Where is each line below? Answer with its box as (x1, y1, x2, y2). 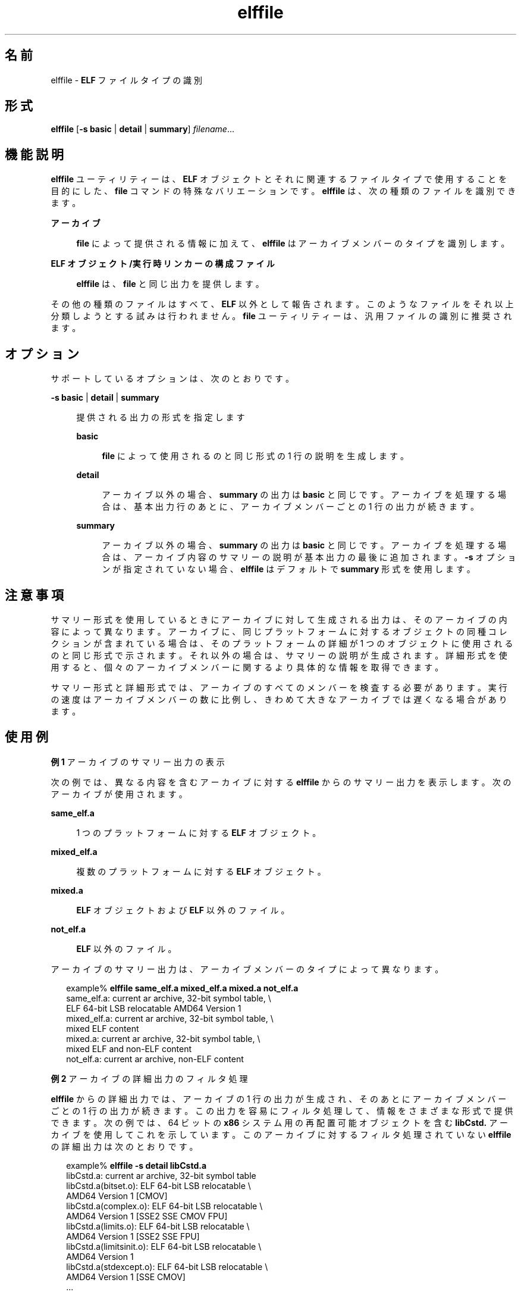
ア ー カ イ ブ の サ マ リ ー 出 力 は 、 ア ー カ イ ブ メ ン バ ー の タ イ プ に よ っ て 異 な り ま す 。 (51, 963, 444, 974)
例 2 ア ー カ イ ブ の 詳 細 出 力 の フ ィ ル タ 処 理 (51, 1073, 248, 1084)
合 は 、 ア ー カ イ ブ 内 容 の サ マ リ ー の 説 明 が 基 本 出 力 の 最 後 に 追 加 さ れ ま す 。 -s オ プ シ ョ (102, 552, 516, 563)
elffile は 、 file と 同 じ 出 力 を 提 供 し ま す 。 (76, 279, 264, 289)
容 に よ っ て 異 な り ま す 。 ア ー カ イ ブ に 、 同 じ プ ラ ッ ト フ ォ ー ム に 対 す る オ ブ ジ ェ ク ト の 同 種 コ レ (51, 626, 507, 636)
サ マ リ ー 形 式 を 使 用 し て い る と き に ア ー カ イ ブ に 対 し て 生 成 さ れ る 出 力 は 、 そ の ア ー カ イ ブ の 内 (51, 614, 507, 625)
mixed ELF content (66, 1023, 139, 1034)
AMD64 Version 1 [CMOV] (66, 1190, 168, 1201)
